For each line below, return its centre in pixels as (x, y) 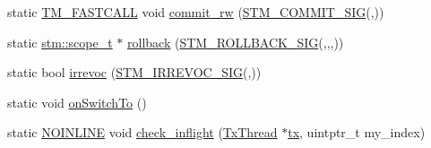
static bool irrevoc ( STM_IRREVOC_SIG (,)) (134, 72)
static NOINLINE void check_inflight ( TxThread (142, 132)
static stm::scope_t (60, 42)
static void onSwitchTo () (77, 102)
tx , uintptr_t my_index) (357, 132)
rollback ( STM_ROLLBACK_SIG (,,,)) (236, 42)
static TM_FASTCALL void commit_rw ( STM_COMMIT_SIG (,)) (196, 12)
